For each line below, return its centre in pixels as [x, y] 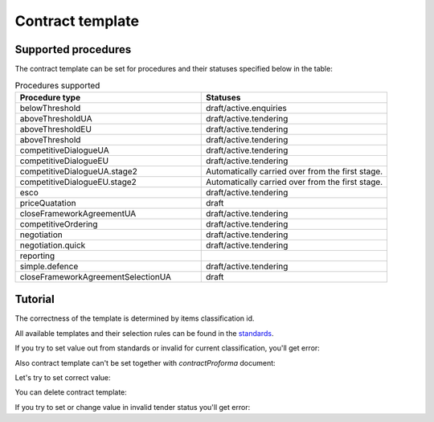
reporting [37, 256]
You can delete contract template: [71, 392]
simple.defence [49, 266]
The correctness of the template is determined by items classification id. [135, 318]
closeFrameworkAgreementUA [78, 213]
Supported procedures [73, 49]
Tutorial [35, 299]
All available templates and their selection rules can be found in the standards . [144, 333]
